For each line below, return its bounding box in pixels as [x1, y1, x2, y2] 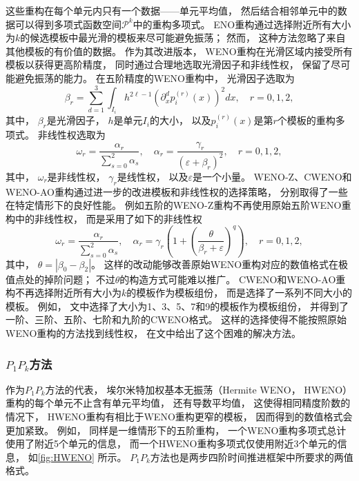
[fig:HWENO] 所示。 [37, 449, 127, 464]
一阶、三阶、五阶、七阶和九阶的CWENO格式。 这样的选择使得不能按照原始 [6, 312, 347, 327]
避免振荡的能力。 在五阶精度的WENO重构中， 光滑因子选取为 [14, 70, 295, 85]
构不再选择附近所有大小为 [6, 285, 122, 300]
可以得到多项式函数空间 [14, 17, 122, 31]
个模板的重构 [277, 113, 336, 127]
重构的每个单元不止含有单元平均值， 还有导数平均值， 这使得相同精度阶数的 [6, 396, 351, 410]
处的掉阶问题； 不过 [24, 272, 115, 286]
